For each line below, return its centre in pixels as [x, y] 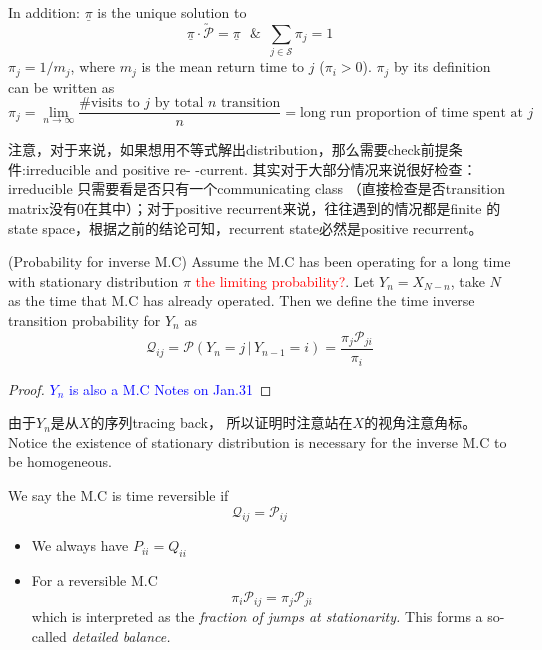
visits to [115, 103]
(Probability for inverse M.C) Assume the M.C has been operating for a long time [259, 261]
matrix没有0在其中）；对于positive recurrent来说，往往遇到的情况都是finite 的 [254, 208]
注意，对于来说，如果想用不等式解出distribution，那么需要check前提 [228, 149]
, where [92, 66]
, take [467, 280]
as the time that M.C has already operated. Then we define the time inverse [241, 300]
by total [179, 103]
